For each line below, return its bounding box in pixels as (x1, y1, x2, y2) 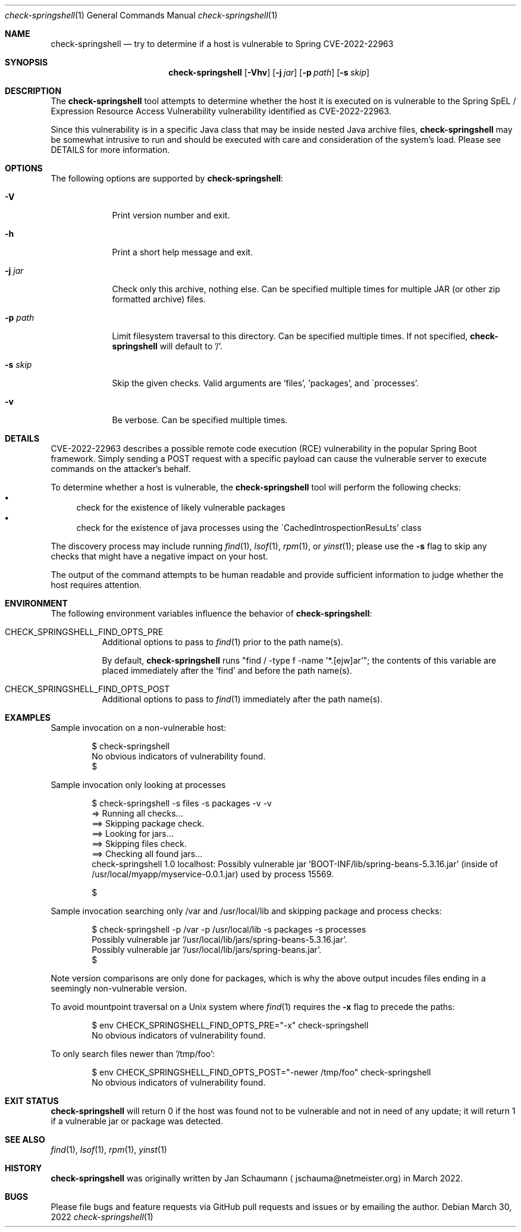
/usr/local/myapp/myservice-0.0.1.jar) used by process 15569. (92, 869, 334, 879)
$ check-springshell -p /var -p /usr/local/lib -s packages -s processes (92, 924, 366, 934)
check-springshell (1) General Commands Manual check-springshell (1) (5, 10, 278, 20)
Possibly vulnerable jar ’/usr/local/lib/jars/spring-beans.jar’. (92, 945, 322, 955)
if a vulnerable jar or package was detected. (51, 1116, 223, 1126)
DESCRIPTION (5, 86, 62, 96)
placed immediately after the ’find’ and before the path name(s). (102, 665, 352, 676)
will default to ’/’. (159, 341, 223, 351)
